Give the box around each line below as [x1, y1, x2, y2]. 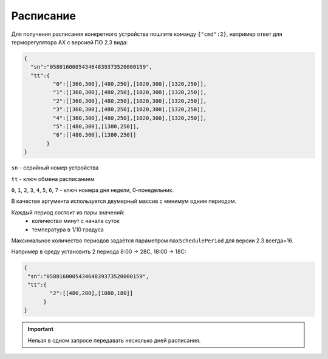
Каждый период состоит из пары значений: [11, 208, 125, 216]
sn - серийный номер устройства [11, 164, 99, 171]
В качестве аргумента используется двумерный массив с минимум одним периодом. [11, 197, 237, 205]
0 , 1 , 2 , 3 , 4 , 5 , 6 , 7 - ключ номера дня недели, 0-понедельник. [11, 186, 174, 194]
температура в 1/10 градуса [32, 225, 104, 233]
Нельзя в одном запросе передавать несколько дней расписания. [27, 337, 201, 344]
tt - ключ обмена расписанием [11, 175, 95, 182]
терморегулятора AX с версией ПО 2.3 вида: [11, 38, 128, 46]
